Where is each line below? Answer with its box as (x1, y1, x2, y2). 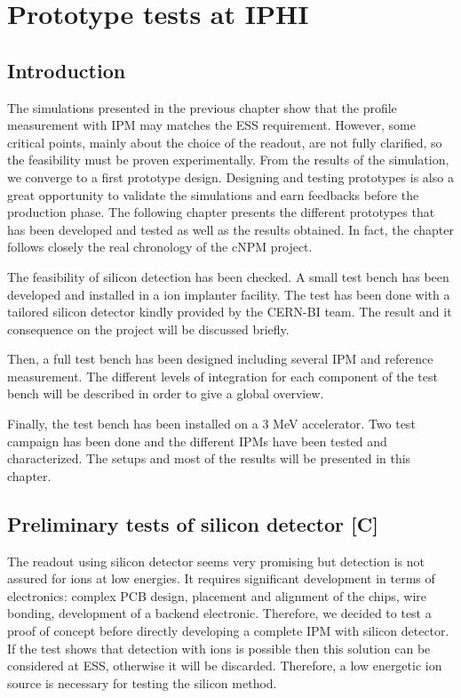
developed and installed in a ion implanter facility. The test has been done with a (7, 285, 450, 303)
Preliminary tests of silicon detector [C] (7, 509, 378, 537)
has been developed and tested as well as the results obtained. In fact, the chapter (7, 220, 454, 238)
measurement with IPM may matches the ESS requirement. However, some (7, 116, 416, 134)
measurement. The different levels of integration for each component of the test (7, 366, 438, 385)
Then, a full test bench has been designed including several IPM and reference (7, 349, 433, 368)
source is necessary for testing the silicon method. (7, 673, 277, 692)
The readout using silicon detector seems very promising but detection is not (7, 551, 425, 570)
